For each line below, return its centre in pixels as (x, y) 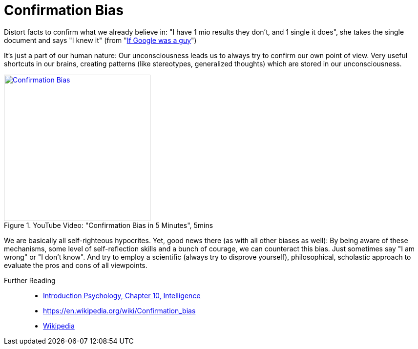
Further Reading (30, 280)
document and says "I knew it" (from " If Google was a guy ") (100, 40)
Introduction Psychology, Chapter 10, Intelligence (122, 295)
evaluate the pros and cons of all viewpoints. (76, 265)
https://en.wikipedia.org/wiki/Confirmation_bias (119, 310)
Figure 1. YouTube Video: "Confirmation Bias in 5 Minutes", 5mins (109, 225)
